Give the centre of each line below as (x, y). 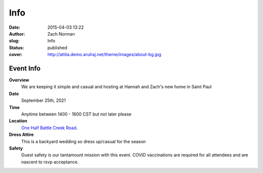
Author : (17, 34)
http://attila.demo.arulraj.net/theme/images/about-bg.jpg (104, 55)
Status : (17, 48)
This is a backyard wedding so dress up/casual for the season (84, 141)
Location (18, 121)
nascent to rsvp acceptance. (50, 162)
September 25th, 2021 (43, 100)
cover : (16, 55)
